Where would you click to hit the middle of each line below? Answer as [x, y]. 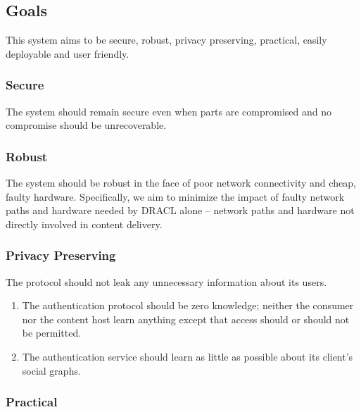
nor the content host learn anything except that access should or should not [186, 319]
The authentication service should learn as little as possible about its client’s [188, 356]
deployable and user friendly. [68, 53]
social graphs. [51, 370]
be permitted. [52, 333]
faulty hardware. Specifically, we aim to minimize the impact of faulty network [175, 196]
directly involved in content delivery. [84, 224]
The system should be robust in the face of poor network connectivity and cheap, [181, 183]
